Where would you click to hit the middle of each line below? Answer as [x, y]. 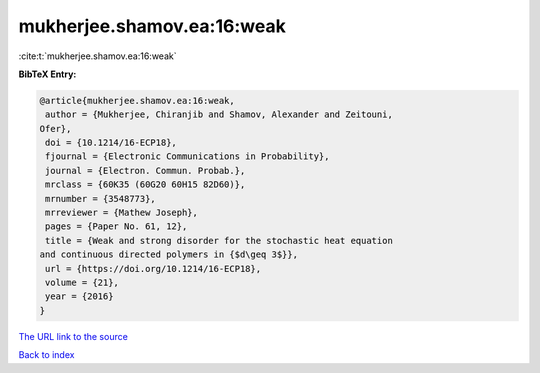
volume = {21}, [82, 282]
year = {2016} [79, 296]
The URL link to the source [73, 336]
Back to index [46, 355]
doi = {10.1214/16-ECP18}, [111, 143]
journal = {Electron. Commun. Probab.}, [145, 170]
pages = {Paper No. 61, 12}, [116, 226]
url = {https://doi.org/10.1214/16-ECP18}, [153, 268]
